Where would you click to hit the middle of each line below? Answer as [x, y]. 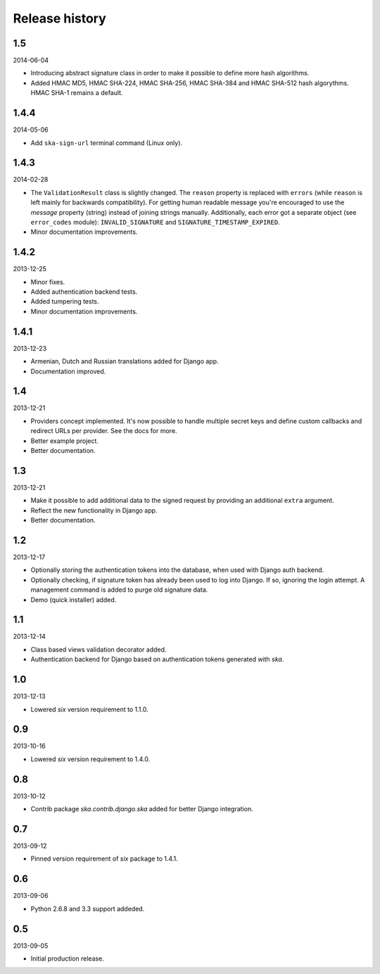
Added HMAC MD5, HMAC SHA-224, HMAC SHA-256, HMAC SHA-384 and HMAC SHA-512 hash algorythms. [190, 83]
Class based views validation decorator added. [99, 649]
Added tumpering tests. [65, 301]
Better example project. [64, 441]
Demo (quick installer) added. [74, 599]
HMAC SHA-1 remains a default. [77, 93]
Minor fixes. [48, 282]
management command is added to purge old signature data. [119, 590]
